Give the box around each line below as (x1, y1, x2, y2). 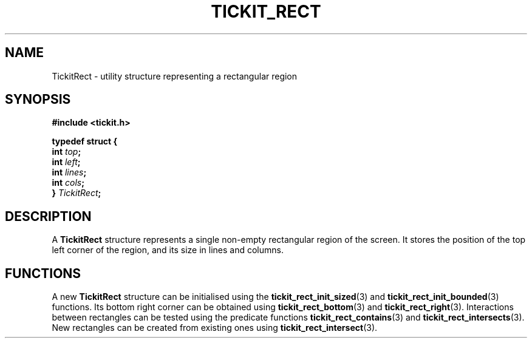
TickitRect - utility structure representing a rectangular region (52, 70, 298, 81)
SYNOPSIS (5, 92, 71, 107)
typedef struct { (52, 136, 118, 147)
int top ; (52, 146, 81, 157)
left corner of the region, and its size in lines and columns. (52, 245, 284, 256)
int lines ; (52, 167, 87, 178)
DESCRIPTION (5, 208, 92, 224)
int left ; (52, 157, 81, 168)
